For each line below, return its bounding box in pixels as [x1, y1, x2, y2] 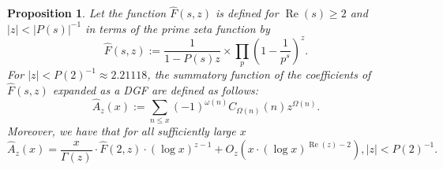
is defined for [216, 5, 279, 21]
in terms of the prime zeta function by [85, 20, 270, 36]
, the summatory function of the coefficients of [147, 66, 371, 83]
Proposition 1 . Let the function [7, 5, 167, 21]
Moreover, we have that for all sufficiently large [7, 123, 236, 139]
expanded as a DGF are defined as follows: [52, 82, 258, 98]
